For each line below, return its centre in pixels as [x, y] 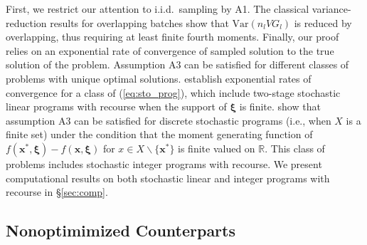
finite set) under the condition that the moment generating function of [159, 134]
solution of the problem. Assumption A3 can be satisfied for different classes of [177, 64]
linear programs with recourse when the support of [116, 106]
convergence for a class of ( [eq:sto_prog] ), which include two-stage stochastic [173, 92]
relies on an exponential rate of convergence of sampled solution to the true [170, 50]
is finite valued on [217, 148]
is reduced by [323, 22]
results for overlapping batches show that [139, 22]
